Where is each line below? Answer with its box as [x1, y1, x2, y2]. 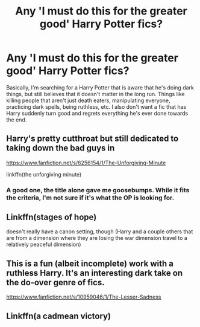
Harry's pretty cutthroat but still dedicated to [6, 134, 179, 144]
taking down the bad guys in [6, 143, 115, 154]
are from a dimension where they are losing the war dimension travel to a [6, 235, 188, 242]
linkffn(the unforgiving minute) [6, 170, 82, 178]
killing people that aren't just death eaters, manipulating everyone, [6, 97, 170, 104]
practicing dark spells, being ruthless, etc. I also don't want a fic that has [6, 103, 187, 110]
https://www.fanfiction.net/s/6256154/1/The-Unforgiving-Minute [6, 159, 166, 166]
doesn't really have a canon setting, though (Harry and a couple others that [6, 228, 193, 235]
